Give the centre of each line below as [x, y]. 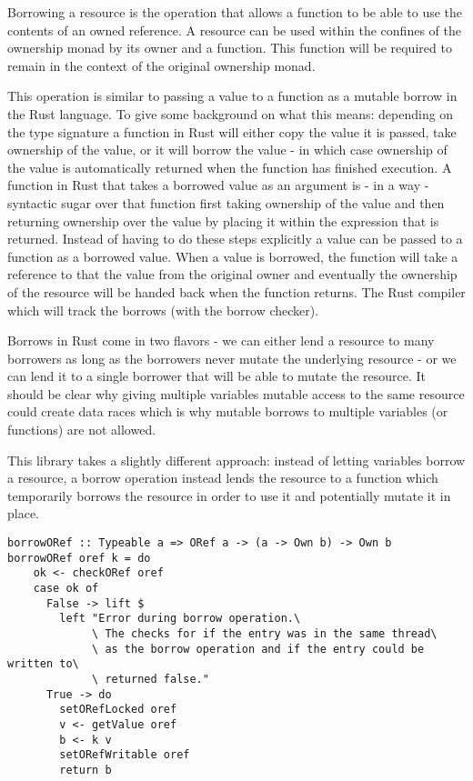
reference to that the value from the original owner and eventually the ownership [232, 274]
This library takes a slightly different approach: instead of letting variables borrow [236, 460]
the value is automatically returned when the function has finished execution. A [230, 167]
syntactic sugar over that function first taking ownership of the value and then [226, 202]
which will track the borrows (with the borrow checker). [163, 310]
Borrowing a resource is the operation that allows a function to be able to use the [235, 12]
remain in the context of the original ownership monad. [161, 65]
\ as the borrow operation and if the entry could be [258, 649]
